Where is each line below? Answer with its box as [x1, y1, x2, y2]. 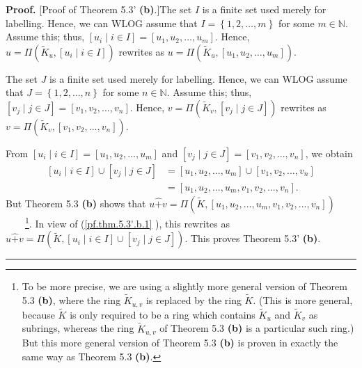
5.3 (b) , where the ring [22, 293, 121, 307]
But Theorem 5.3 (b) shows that [6, 196, 146, 211]
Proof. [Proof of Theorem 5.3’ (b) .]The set [6, 2, 192, 16]
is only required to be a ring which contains [70, 307, 255, 321]
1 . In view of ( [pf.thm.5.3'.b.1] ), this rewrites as [25, 214, 230, 230]
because [22, 307, 55, 321]
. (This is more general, [253, 293, 353, 307]
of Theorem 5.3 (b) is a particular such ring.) [159, 321, 354, 335]
